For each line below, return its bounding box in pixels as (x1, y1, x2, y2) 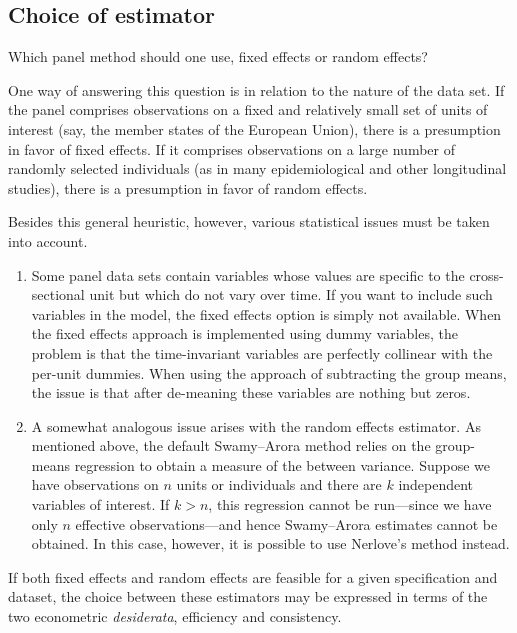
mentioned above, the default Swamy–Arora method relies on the (31, 435, 431, 456)
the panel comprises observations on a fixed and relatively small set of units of (8, 99, 488, 120)
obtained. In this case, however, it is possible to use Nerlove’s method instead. (31, 533, 510, 554)
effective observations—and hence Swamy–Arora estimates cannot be (75, 513, 498, 534)
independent (398, 474, 474, 495)
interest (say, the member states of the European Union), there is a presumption (8, 118, 501, 139)
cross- (469, 264, 504, 285)
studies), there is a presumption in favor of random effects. (8, 177, 368, 198)
